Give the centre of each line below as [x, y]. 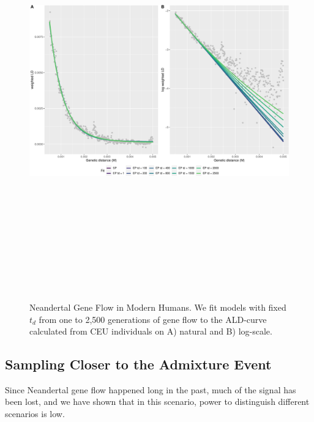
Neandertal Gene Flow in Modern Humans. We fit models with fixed [158, 307]
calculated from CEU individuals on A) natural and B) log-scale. [151, 331]
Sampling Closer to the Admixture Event [138, 364]
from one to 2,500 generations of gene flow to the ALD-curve [153, 319]
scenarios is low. [35, 414]
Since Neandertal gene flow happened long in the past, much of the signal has [151, 389]
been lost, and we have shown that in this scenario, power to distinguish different [157, 402]
